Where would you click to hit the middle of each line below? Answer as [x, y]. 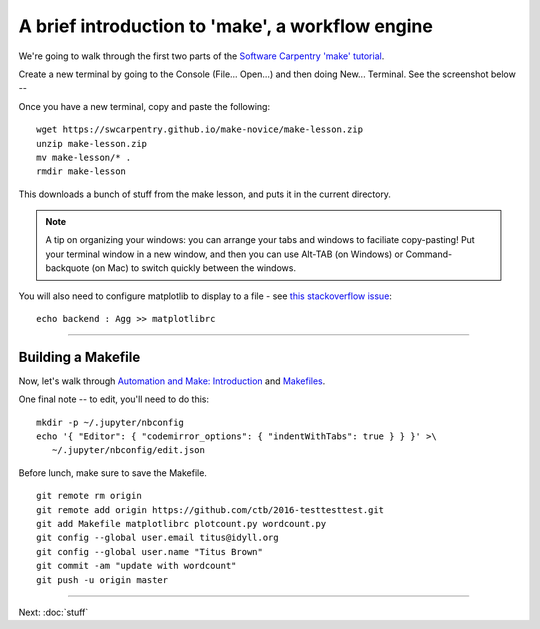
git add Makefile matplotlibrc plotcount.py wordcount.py [181, 524]
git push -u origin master [102, 579]
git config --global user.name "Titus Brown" [150, 551]
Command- [429, 254]
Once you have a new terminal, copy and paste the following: [144, 106]
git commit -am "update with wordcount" [136, 566]
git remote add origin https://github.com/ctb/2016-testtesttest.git [210, 509]
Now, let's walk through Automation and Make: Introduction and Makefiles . [172, 381]
